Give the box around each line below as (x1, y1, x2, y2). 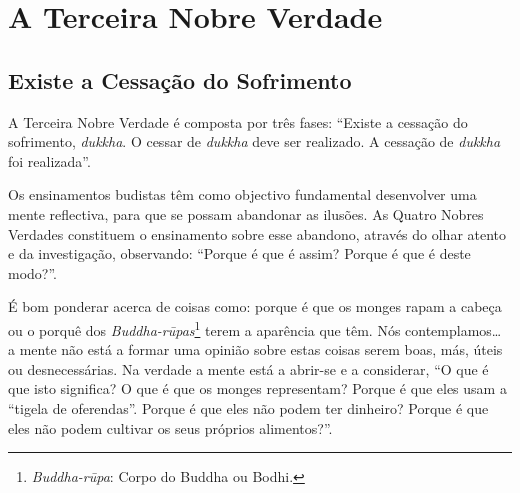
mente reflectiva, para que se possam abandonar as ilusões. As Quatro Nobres (8, 203, 484, 224)
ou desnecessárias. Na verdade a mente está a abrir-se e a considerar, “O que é (8, 358, 489, 379)
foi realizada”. (8, 150, 91, 171)
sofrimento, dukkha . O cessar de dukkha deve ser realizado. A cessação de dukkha (8, 131, 501, 152)
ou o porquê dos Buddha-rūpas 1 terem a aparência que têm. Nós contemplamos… (8, 316, 502, 340)
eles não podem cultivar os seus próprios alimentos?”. (8, 417, 333, 438)
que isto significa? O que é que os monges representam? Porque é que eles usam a (8, 378, 507, 399)
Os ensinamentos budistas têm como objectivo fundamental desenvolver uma (8, 184, 477, 205)
